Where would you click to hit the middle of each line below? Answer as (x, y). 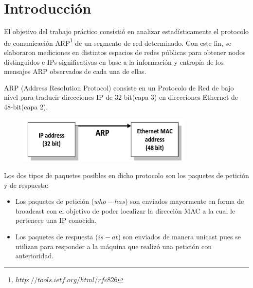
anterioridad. (35, 256)
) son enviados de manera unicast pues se (179, 236)
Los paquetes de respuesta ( (57, 236)
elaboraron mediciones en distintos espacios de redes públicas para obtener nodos (125, 52)
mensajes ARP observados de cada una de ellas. (75, 71)
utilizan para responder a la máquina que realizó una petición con (113, 246)
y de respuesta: (26, 185)
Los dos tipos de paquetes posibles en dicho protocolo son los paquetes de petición (126, 175)
